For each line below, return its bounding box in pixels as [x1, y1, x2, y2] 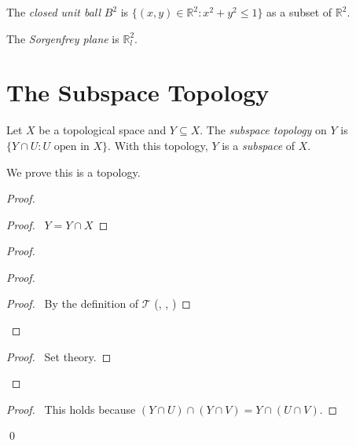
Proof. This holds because [6, 400, 136, 417]
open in [53, 141, 90, 152]
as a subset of [266, 4, 332, 20]
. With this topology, [108, 137, 208, 153]
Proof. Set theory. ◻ [6, 348, 112, 364]
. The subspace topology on [200, 122, 327, 138]
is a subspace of [222, 137, 295, 153]
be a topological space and [39, 122, 167, 138]
